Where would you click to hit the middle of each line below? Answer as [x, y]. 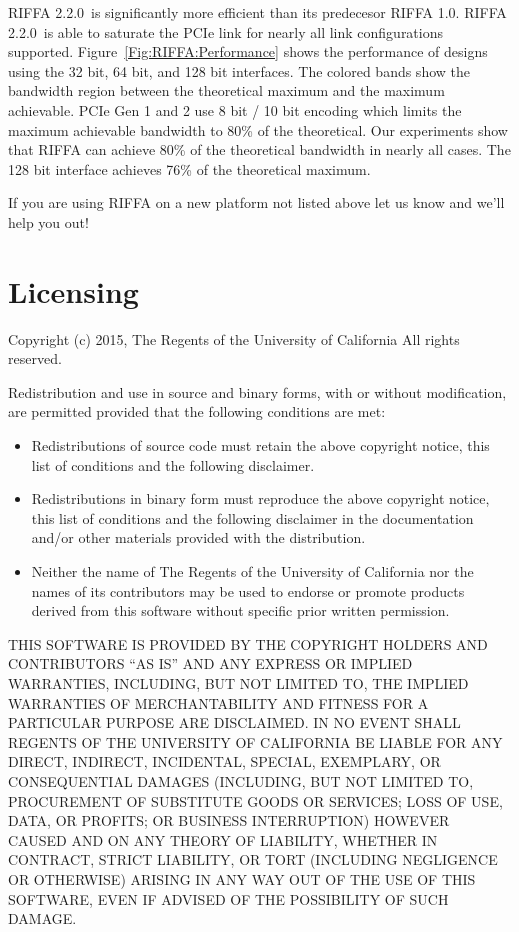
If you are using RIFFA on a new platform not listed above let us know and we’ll [256, 202]
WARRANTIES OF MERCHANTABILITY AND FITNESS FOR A [218, 702]
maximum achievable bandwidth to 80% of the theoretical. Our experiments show [258, 129]
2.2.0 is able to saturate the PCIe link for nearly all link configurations [226, 31]
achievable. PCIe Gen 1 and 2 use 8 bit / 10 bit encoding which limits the [235, 109]
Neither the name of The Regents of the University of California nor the [252, 571]
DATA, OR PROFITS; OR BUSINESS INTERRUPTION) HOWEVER [229, 820]
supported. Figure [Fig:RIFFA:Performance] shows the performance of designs [248, 51]
